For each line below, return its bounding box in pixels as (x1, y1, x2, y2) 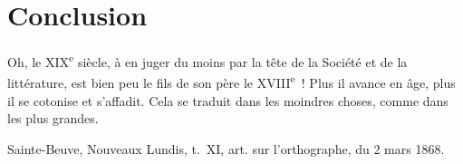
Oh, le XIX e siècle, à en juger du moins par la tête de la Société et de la (7, 50, 408, 71)
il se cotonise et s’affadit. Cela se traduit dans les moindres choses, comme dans (7, 91, 449, 110)
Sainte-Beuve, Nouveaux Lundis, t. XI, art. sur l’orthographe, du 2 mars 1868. (7, 139, 445, 158)
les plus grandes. (7, 109, 99, 128)
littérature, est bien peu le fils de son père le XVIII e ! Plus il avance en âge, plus (7, 71, 456, 92)
